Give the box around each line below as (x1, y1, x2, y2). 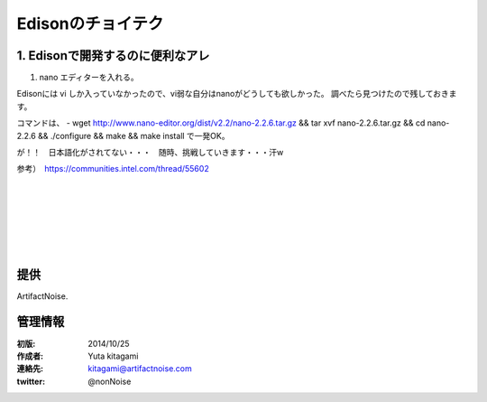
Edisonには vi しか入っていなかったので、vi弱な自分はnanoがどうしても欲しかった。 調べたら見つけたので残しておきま (16, 89, 457, 99)
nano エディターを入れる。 (39, 72, 139, 83)
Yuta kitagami (87, 351, 139, 361)
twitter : (16, 376, 45, 387)
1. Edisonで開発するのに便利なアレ (16, 48, 210, 63)
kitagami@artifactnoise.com (87, 363, 193, 374)
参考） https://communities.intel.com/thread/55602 (16, 164, 209, 174)
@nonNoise (87, 376, 132, 387)
